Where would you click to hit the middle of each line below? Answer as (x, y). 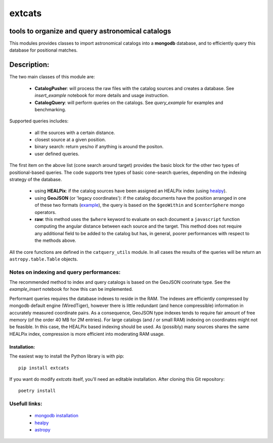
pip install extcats (44, 368)
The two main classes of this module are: (52, 77)
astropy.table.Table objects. (44, 259)
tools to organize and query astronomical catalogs (90, 31)
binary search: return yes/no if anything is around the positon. (99, 147)
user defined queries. (57, 154)
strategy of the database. (36, 180)
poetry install (37, 391)
